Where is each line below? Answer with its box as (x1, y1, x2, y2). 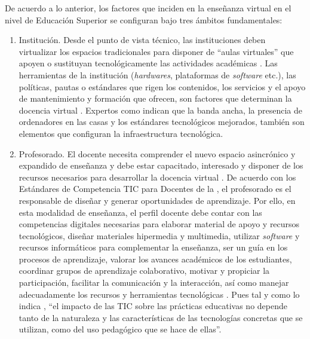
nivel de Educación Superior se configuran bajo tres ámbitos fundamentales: (5, 13, 283, 26)
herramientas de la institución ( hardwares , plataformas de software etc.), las (19, 68, 296, 81)
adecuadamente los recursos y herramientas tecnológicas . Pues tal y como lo (19, 288, 300, 300)
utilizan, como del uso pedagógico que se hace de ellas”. (19, 323, 222, 335)
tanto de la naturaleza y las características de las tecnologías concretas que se (19, 311, 303, 323)
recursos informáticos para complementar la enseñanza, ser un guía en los (19, 241, 288, 254)
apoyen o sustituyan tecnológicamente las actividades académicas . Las (19, 57, 278, 69)
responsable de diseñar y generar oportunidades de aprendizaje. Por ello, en (19, 194, 296, 206)
